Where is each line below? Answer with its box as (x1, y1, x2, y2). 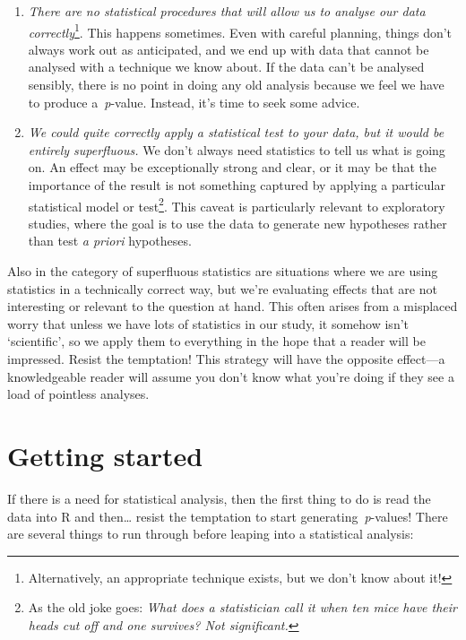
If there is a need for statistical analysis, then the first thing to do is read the (7, 489, 431, 507)
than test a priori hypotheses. (28, 231, 192, 250)
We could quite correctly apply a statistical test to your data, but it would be (28, 123, 444, 142)
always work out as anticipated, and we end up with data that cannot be (28, 39, 429, 58)
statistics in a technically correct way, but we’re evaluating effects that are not (7, 279, 437, 298)
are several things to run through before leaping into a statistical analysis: (7, 524, 414, 543)
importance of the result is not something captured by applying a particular (28, 176, 445, 194)
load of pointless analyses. (7, 385, 150, 403)
